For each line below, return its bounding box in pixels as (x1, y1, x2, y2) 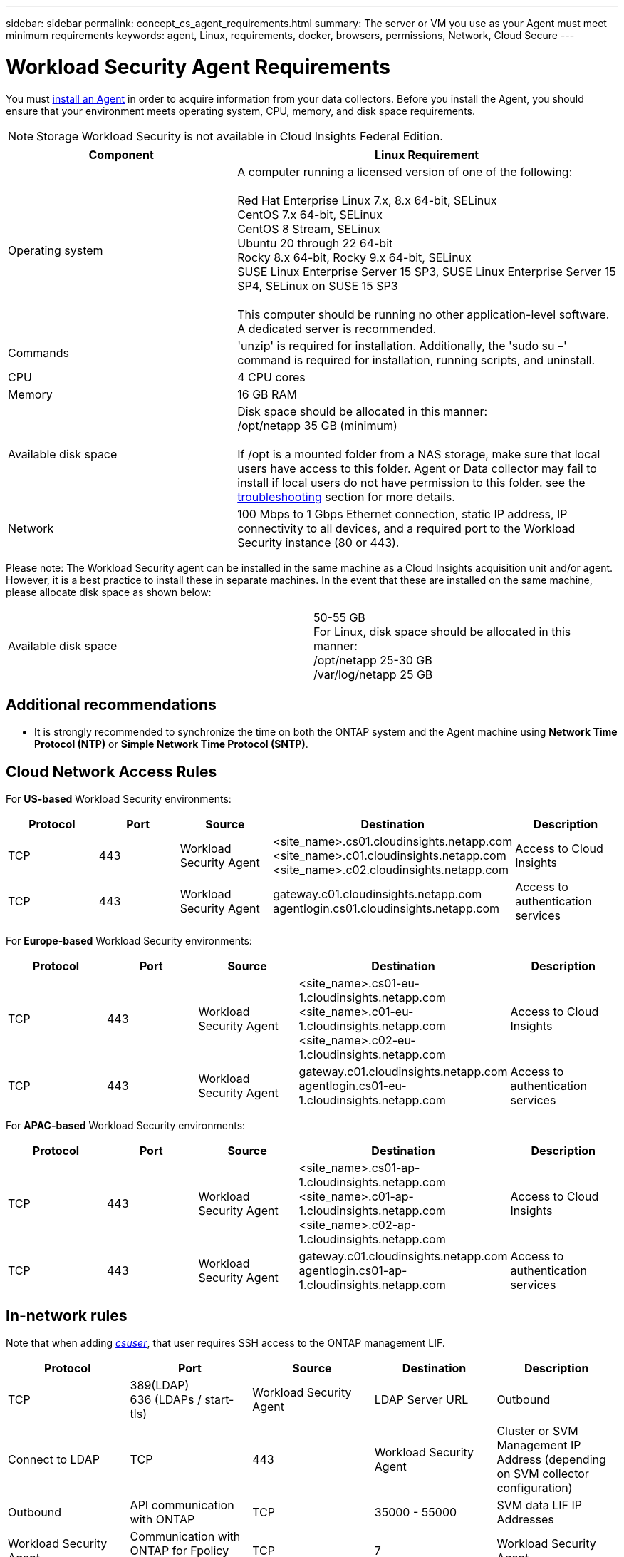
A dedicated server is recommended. (237, 321, 437, 336)
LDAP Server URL (374, 1392, 469, 1407)
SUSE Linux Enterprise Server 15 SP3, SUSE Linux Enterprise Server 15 (237, 264, 616, 279)
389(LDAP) (130, 1378, 189, 1393)
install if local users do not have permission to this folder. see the (237, 475, 586, 490)
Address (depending (496, 1452, 606, 1467)
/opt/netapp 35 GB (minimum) (237, 418, 397, 433)
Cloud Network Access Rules (6, 762, 217, 781)
